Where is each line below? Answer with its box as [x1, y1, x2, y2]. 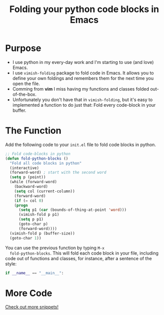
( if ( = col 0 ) [14, 198, 44, 203]
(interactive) [10, 165, 39, 171]
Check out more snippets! [5, 304, 59, 310]
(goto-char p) [18, 221, 49, 226]
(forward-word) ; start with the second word [10, 170, 107, 175]
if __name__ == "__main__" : [5, 270, 64, 275]
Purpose [5, 43, 42, 54]
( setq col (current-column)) [14, 189, 75, 194]
